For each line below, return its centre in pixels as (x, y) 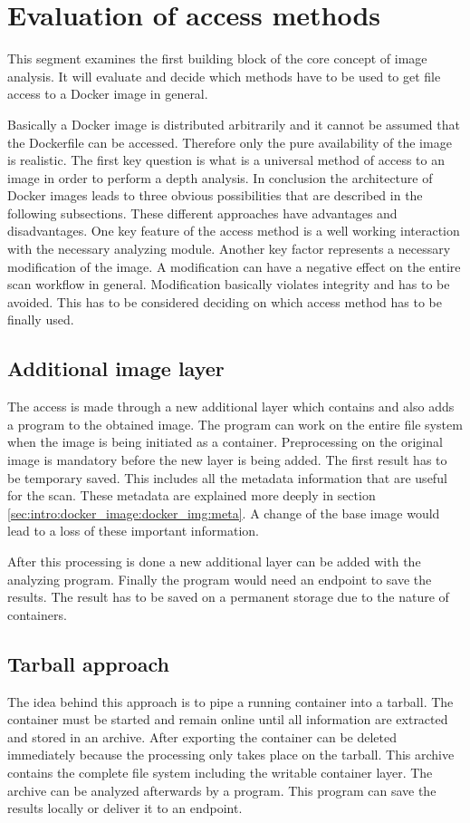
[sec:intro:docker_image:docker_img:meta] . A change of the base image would (224, 513)
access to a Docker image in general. (108, 94)
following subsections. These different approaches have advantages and (202, 213)
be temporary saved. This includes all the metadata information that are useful (227, 477)
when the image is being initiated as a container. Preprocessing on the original (225, 442)
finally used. (41, 320)
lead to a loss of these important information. (133, 531)
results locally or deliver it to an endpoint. (125, 808)
